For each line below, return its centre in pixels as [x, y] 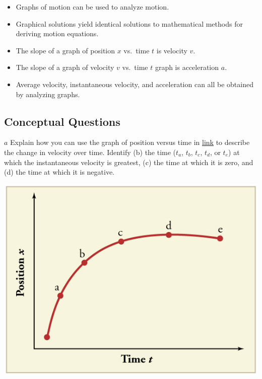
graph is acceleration [187, 67]
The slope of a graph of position [65, 50]
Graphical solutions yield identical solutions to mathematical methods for [129, 23]
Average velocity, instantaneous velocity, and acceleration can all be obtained [135, 84]
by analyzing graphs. [48, 94]
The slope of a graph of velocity [65, 67]
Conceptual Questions [62, 121]
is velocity [172, 50]
